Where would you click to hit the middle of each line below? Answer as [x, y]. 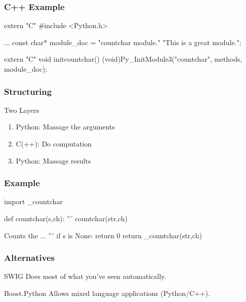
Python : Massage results [53, 160]
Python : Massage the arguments [65, 127]
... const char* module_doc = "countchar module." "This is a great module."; [123, 42]
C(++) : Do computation [54, 143]
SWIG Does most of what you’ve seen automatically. [85, 276]
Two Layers [22, 110]
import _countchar [33, 201]
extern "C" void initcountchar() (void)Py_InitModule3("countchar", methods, [123, 59]
